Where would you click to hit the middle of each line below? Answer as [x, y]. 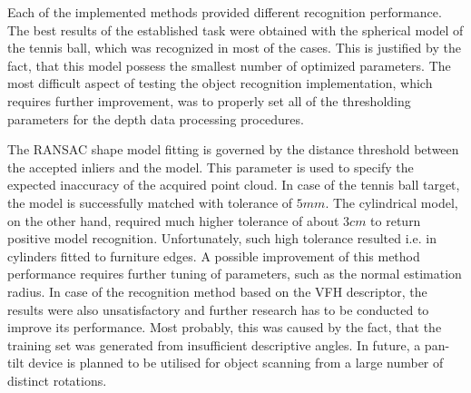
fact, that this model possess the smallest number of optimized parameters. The [229, 65]
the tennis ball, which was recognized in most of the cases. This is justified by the [234, 48]
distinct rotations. [57, 380]
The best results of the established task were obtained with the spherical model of [235, 29]
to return [396, 220]
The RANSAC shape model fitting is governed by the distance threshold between [233, 149]
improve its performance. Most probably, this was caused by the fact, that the [225, 327]
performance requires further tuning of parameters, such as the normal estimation [235, 274]
